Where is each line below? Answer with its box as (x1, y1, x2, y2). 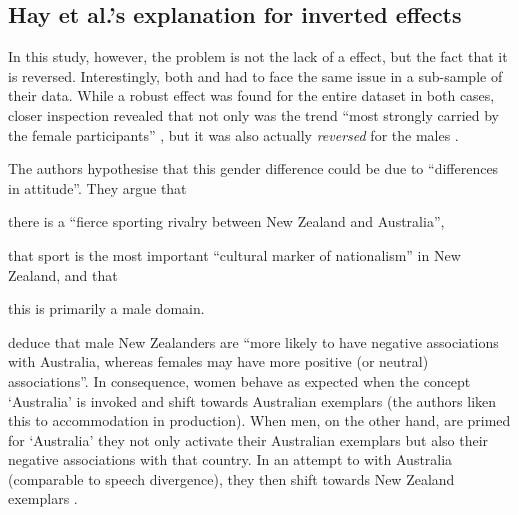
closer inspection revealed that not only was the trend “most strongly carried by (8, 104, 499, 125)
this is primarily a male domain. (8, 298, 205, 319)
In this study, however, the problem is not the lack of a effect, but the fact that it (8, 46, 508, 67)
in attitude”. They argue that (8, 177, 187, 198)
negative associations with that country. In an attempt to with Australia (8, 449, 453, 470)
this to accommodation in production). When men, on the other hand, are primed (8, 410, 511, 431)
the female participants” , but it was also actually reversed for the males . (8, 124, 459, 145)
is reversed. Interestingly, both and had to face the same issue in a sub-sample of (8, 65, 503, 86)
